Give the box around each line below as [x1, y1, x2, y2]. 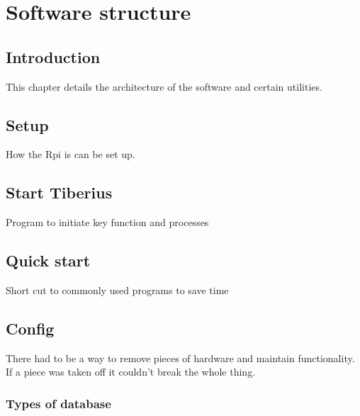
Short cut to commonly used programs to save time [6, 282, 229, 297]
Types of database [6, 394, 111, 412]
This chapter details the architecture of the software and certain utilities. [6, 79, 322, 94]
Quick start [6, 249, 91, 271]
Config [6, 317, 55, 339]
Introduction [6, 45, 101, 67]
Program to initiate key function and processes [6, 215, 209, 230]
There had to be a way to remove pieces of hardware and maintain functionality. [6, 350, 355, 365]
